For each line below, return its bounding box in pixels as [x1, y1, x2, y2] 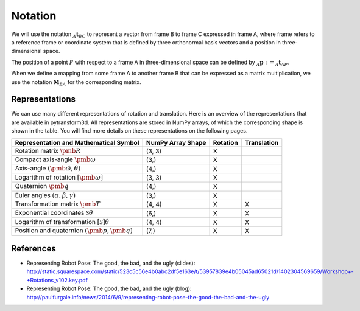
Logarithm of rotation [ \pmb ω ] [15, 173, 104, 181]
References [11, 243, 56, 254]
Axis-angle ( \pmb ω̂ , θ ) [15, 164, 81, 173]
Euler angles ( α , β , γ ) [15, 190, 76, 199]
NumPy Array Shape [146, 138, 206, 147]
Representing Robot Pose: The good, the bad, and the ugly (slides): [26, 259, 196, 267]
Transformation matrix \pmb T [15, 200, 101, 208]
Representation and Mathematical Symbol [15, 138, 139, 147]
